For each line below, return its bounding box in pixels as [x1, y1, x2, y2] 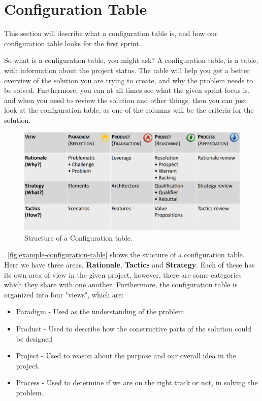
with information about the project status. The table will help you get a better [4, 64, 250, 75]
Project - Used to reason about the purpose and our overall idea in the [16, 350, 236, 361]
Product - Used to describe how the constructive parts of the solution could [16, 323, 251, 333]
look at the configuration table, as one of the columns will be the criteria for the [4, 105, 254, 115]
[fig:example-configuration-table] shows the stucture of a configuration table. [8, 249, 245, 260]
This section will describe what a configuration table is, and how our [4, 28, 218, 39]
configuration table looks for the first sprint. [4, 38, 141, 48]
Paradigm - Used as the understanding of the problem [16, 306, 184, 317]
